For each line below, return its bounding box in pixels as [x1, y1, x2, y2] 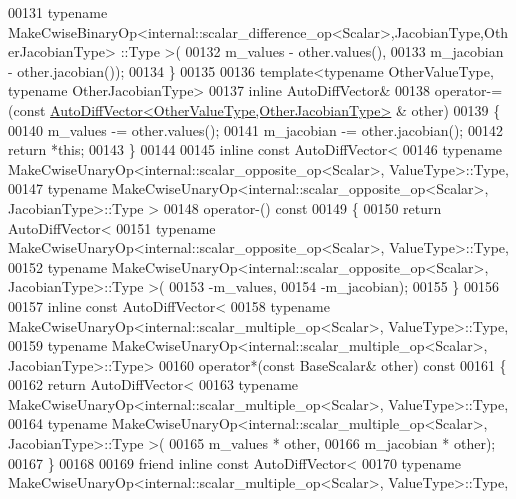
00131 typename [8, 2, 108, 22]
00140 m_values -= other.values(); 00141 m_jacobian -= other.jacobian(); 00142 [8, 119, 503, 140]
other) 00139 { [411, 99, 501, 120]
